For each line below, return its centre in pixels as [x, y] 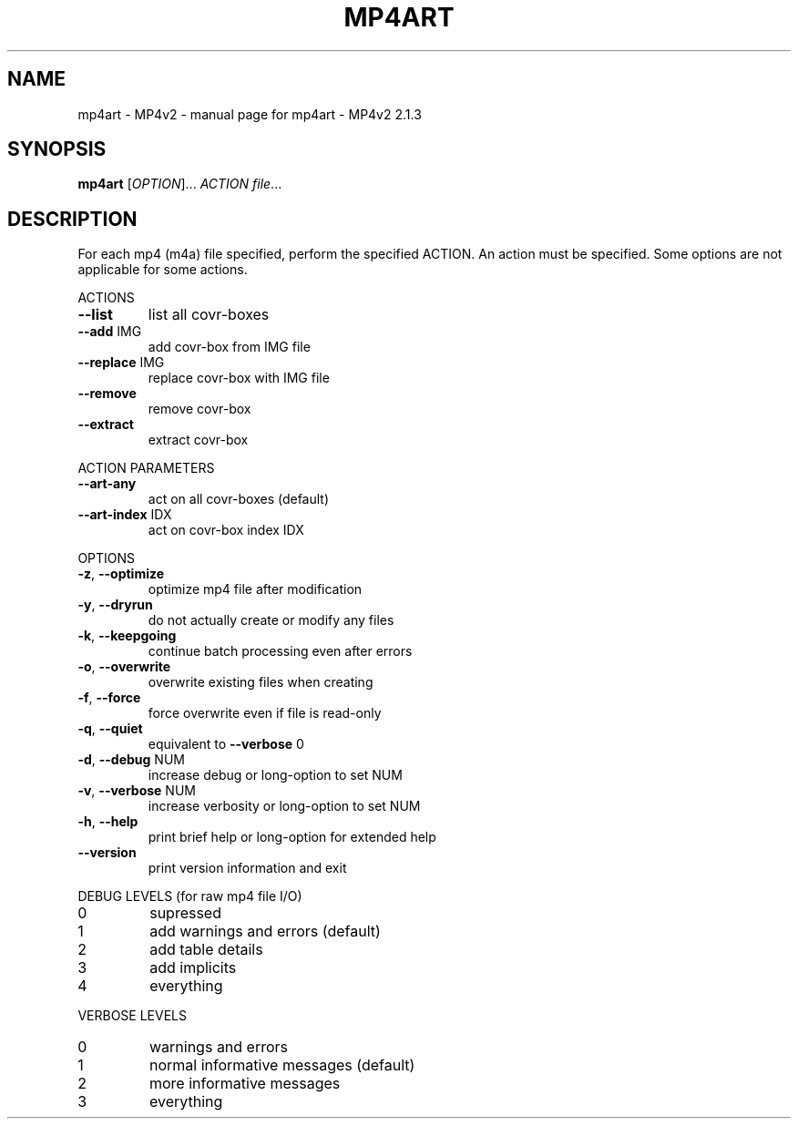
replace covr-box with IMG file [239, 378]
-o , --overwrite [124, 667]
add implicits [193, 968]
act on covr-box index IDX [226, 530]
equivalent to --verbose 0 [226, 744]
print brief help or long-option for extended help [292, 837]
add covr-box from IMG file [229, 347]
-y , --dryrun [115, 605]
